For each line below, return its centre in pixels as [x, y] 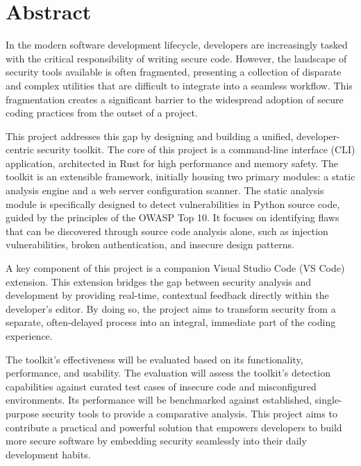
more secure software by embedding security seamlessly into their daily [156, 441]
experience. [29, 336]
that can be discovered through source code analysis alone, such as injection [167, 231]
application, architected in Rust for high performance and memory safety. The [172, 163]
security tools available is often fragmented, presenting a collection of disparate [174, 72]
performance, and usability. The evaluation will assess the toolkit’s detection [168, 373]
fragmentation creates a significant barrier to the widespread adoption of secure [175, 99]
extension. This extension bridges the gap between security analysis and [159, 281]
